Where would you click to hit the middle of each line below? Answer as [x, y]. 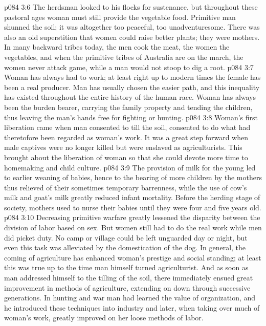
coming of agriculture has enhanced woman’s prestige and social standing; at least [133, 257]
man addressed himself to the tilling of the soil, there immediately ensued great [129, 278]
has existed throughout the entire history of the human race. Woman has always [130, 97]
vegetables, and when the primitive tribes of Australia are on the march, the [124, 57]
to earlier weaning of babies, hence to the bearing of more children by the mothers [133, 177]
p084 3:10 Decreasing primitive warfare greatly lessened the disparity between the [132, 217]
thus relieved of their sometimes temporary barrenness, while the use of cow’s [126, 187]
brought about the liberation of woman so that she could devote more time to [126, 157]
